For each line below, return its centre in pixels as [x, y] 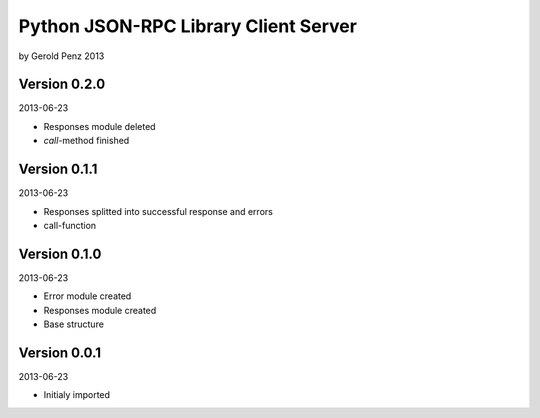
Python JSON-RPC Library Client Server [187, 26]
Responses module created [100, 310]
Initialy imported [76, 395]
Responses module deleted [99, 126]
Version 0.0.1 [60, 352]
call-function [70, 225]
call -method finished [86, 141]
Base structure [74, 324]
